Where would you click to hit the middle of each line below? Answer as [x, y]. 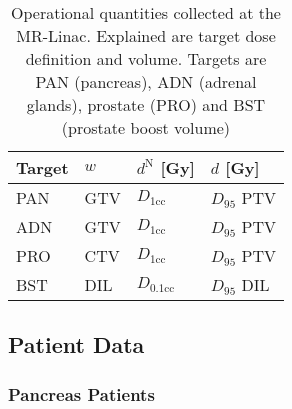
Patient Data [76, 344]
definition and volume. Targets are [146, 58]
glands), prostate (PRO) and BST [146, 104]
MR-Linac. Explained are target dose [146, 35]
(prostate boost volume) [146, 127]
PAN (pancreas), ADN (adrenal [146, 81]
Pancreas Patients [81, 393]
